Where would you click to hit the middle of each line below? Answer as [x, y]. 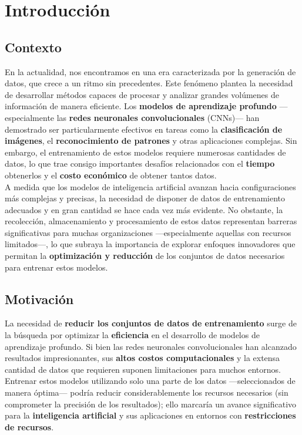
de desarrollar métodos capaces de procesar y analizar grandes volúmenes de [142, 94]
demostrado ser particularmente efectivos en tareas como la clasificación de [144, 129]
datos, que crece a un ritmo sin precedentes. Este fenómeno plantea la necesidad [149, 83]
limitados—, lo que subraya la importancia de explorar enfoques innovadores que [150, 244]
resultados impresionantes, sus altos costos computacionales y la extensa [142, 358]
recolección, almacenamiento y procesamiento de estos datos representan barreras [151, 221]
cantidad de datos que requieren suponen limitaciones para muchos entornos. [143, 369]
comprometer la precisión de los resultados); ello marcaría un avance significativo [151, 404]
